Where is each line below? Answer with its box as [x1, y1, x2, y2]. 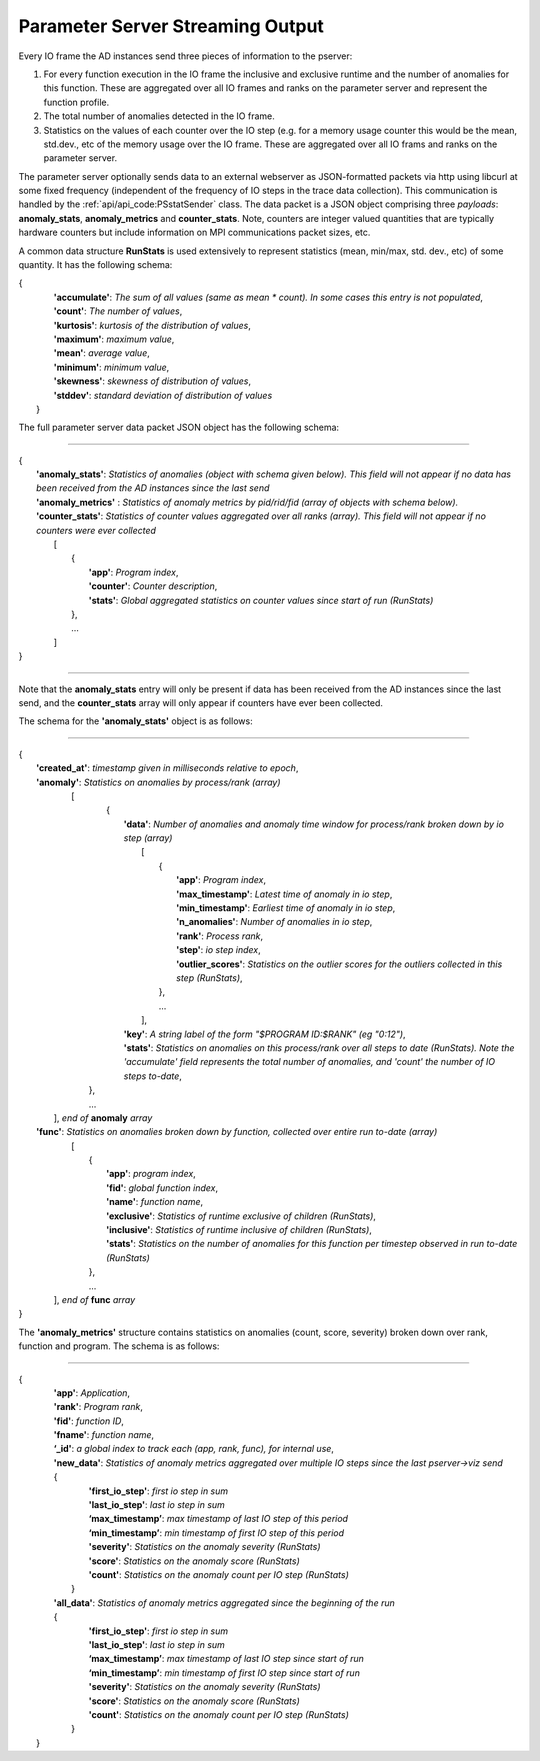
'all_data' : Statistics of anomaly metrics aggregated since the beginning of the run [53, 1596, 395, 1609]
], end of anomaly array [53, 1111, 153, 1124]
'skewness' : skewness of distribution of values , [53, 375, 252, 387]
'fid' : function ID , [53, 1415, 125, 1427]
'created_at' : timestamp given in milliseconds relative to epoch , [36, 762, 299, 774]
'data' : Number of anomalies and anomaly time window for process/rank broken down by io [123, 818, 505, 830]
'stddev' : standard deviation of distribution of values [53, 389, 273, 401]
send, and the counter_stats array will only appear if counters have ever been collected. [18, 696, 384, 709]
